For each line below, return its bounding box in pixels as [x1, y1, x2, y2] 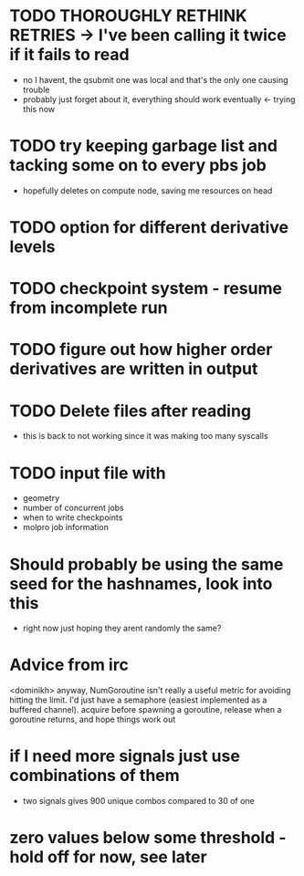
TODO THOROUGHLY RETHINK [9, 5, 248, 26]
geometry [22, 493, 60, 504]
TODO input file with [9, 463, 166, 484]
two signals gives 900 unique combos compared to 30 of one [22, 796, 255, 807]
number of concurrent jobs [22, 503, 125, 514]
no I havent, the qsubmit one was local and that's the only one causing [22, 74, 289, 85]
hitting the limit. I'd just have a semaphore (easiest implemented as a [9, 694, 267, 705]
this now [22, 103, 56, 114]
